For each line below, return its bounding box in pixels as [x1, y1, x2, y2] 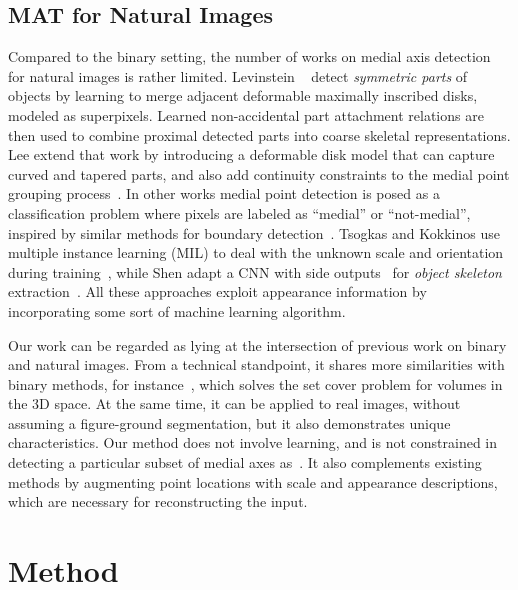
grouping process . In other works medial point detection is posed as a [8, 183, 440, 204]
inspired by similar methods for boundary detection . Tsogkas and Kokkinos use [8, 222, 500, 243]
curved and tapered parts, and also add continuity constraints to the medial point [8, 163, 510, 184]
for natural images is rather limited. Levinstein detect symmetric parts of [8, 65, 468, 86]
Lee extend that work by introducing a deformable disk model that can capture [8, 144, 495, 165]
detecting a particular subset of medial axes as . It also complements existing [8, 452, 482, 473]
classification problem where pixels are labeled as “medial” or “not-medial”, [8, 202, 471, 223]
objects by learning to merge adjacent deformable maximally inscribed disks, [8, 85, 478, 106]
